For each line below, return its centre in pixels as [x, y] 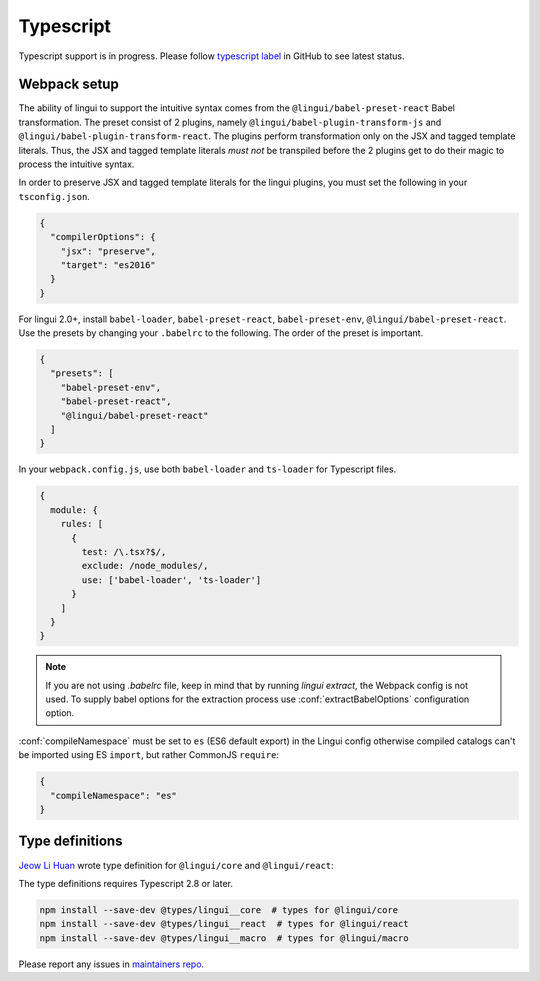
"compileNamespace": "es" [113, 795]
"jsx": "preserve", [108, 251]
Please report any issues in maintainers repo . [111, 964]
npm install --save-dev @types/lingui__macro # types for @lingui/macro [224, 938]
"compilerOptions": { [103, 237]
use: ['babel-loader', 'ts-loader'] [171, 579]
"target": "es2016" [108, 264]
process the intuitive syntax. [76, 164]
